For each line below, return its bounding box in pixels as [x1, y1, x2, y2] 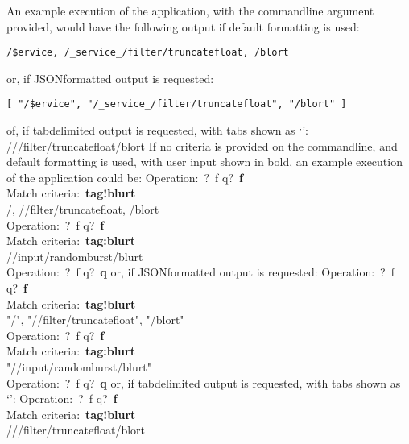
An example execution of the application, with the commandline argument [6, 2, 374, 19]
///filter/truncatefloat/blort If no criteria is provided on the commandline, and [6, 137, 398, 154]
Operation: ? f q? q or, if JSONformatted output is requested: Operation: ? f [6, 263, 395, 280]
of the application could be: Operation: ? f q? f [6, 168, 243, 185]
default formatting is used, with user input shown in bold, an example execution [6, 153, 403, 170]
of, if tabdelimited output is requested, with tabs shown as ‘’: [6, 122, 308, 139]
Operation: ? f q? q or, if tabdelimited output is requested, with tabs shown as [6, 374, 401, 391]
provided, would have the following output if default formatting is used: [6, 18, 360, 35]
